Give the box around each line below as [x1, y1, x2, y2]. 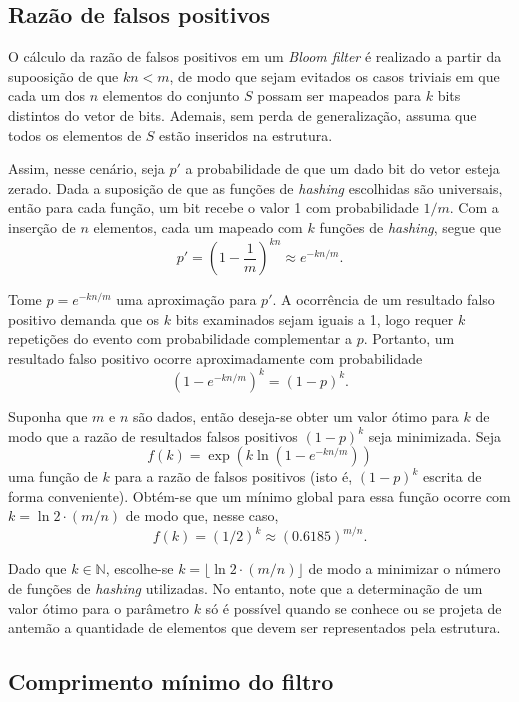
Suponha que [8, 405, 88, 426]
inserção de [8, 216, 76, 237]
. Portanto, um [363, 328, 455, 349]
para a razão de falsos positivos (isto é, [114, 466, 353, 487]
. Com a [449, 197, 499, 218]
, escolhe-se [105, 558, 174, 579]
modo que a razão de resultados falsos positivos [8, 425, 298, 446]
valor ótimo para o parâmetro [8, 597, 189, 618]
